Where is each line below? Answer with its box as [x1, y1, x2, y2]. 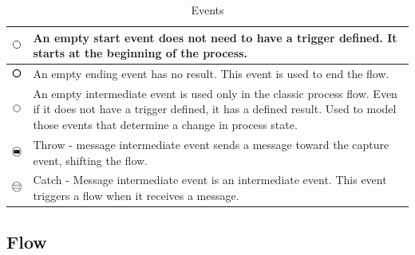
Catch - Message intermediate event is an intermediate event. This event [33, 171, 387, 188]
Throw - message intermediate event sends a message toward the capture [33, 135, 389, 152]
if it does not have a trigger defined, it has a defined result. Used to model [33, 100, 397, 117]
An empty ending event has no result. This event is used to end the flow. [33, 65, 389, 82]
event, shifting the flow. [33, 151, 148, 168]
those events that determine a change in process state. [33, 116, 298, 133]
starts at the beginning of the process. [33, 45, 247, 61]
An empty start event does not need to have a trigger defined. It [33, 29, 397, 45]
